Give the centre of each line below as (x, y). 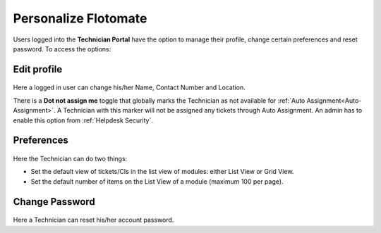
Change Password (54, 202)
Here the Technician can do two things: (70, 158)
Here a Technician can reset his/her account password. (93, 220)
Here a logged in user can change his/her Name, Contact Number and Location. (129, 87)
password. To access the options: (62, 49)
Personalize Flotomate (80, 18)
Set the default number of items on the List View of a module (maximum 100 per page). (157, 181)
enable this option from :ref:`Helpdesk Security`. (83, 120)
